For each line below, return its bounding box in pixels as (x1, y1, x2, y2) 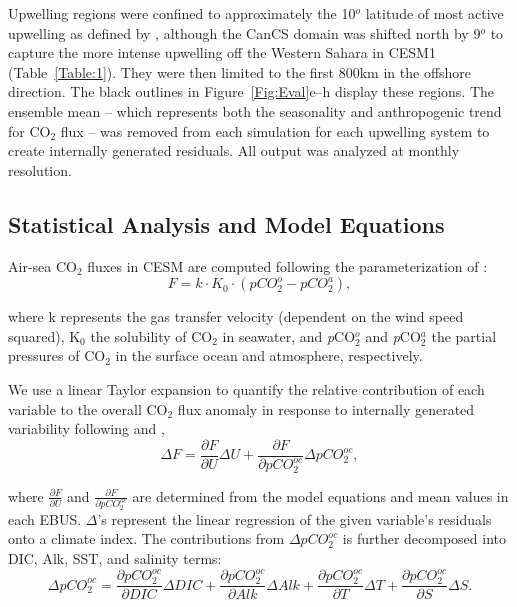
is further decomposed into (342, 528, 507, 549)
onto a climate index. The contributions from (8, 528, 285, 549)
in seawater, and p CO (222, 325, 356, 346)
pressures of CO (8, 345, 106, 366)
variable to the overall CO (8, 398, 168, 419)
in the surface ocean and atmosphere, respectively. (115, 345, 423, 366)
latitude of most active (365, 3, 504, 23)
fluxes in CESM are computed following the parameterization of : (87, 255, 488, 276)
